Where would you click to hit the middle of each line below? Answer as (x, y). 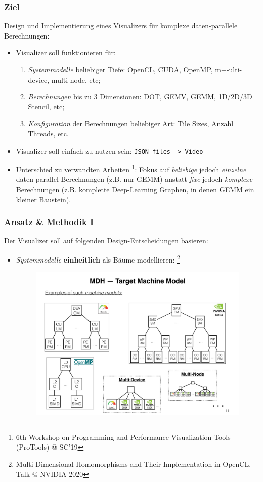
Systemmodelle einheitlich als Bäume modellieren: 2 (98, 259)
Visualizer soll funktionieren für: (66, 52)
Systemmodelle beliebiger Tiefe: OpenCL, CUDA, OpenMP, (120, 69)
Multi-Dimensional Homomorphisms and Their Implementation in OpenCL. (134, 464)
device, (39, 79)
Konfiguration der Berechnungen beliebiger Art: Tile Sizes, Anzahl (131, 123)
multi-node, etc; (76, 79)
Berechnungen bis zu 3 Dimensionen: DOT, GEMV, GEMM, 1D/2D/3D (140, 97)
